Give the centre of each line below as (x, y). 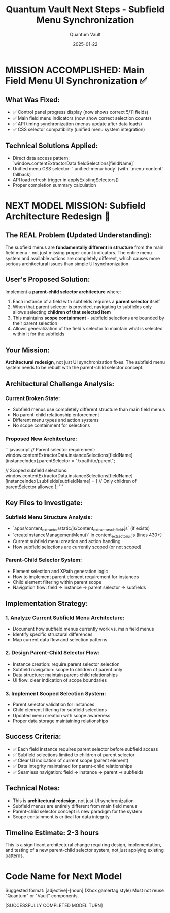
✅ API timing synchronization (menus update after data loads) (77, 124)
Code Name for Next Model (64, 876)
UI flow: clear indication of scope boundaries (60, 680)
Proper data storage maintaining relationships (60, 721)
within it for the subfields (39, 334)
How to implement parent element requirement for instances (76, 577)
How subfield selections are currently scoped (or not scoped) (77, 547)
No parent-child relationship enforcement (56, 415)
